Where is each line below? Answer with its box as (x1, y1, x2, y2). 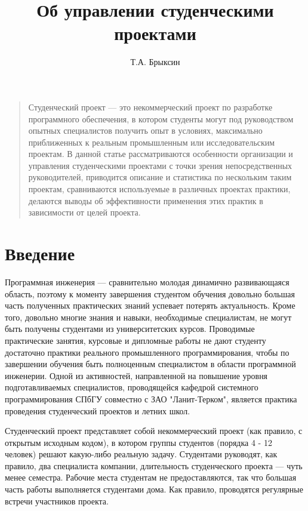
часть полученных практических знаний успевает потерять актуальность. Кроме (5, 299, 295, 312)
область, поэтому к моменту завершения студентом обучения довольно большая (5, 287, 295, 300)
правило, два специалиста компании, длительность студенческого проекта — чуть (5, 459, 303, 472)
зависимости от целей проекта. (28, 206, 141, 218)
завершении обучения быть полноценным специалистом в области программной (5, 358, 296, 370)
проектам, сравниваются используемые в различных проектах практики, (28, 183, 291, 195)
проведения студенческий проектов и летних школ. (5, 404, 190, 417)
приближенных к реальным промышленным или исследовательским (28, 136, 275, 148)
